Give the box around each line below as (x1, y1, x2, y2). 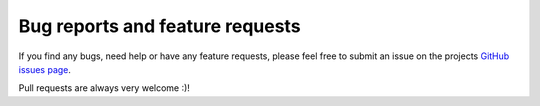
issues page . (18, 63, 72, 75)
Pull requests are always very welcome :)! (18, 82, 190, 94)
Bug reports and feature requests (18, 15, 301, 37)
